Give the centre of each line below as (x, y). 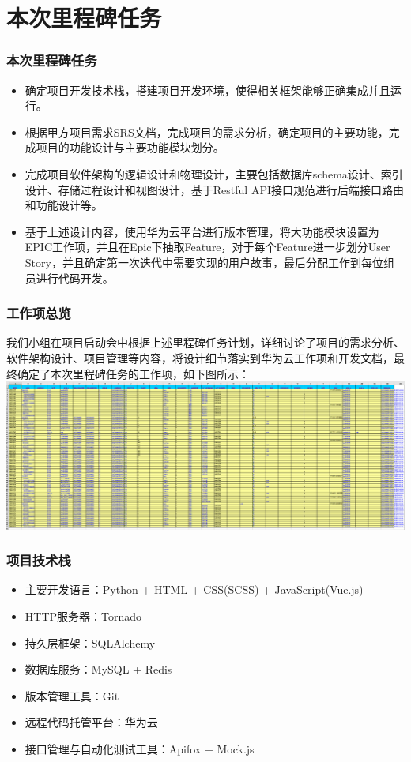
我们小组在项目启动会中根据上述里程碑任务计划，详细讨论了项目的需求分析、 (205, 342)
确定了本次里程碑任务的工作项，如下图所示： (133, 373)
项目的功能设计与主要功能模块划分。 (130, 147)
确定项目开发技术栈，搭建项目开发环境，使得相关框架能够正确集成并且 (207, 90)
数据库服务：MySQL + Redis (98, 669)
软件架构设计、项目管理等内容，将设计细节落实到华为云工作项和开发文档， (200, 357)
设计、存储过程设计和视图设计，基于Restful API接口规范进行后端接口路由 (214, 189)
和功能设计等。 (64, 205)
